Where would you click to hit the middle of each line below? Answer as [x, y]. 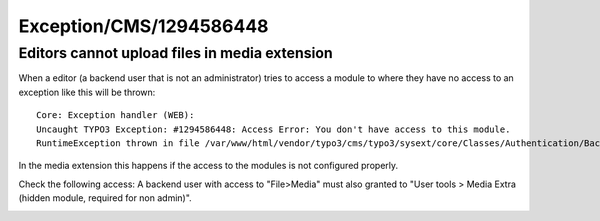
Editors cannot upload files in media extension [176, 53]
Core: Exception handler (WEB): [115, 115]
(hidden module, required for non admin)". [105, 198]
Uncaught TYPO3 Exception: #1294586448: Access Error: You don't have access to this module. [273, 129]
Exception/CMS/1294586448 [143, 26]
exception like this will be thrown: [87, 92]
